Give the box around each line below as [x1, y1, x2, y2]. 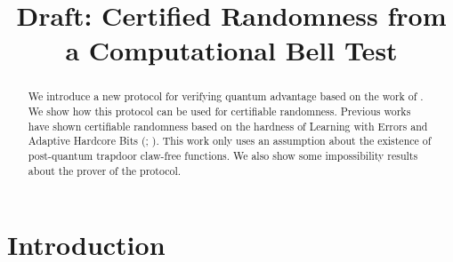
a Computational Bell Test [65, 32, 398, 68]
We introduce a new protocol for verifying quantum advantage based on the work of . [28, 89, 424, 104]
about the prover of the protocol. [28, 163, 182, 178]
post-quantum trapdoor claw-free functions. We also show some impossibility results [28, 147, 418, 163]
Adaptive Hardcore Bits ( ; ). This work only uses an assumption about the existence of [28, 133, 432, 148]
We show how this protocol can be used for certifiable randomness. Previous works [28, 104, 411, 119]
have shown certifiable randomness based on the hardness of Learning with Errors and [28, 118, 428, 133]
